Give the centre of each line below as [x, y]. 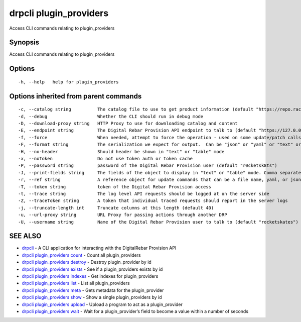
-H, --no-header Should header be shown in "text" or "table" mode [121, 151]
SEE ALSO [25, 236]
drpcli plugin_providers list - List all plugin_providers [76, 283]
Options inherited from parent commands [76, 96]
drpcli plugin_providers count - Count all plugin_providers [81, 255]
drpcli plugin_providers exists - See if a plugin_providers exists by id [92, 269]
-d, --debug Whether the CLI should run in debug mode [111, 116]
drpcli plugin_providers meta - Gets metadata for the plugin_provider [93, 290]
